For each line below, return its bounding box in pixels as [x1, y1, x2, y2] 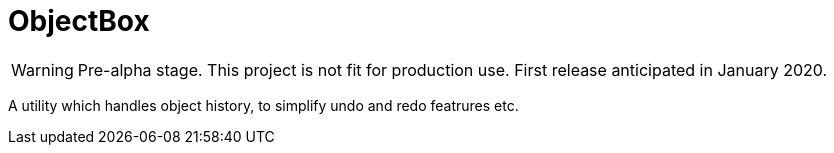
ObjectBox [8, 4, 150, 38]
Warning [11, 59, 74, 80]
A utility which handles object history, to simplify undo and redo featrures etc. [8, 96, 519, 114]
